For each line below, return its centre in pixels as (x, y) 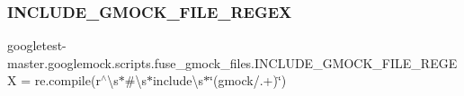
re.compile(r (67, 80)
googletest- (37, 45)
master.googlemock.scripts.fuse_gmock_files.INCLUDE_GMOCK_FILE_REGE (232, 62)
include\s (178, 80)
